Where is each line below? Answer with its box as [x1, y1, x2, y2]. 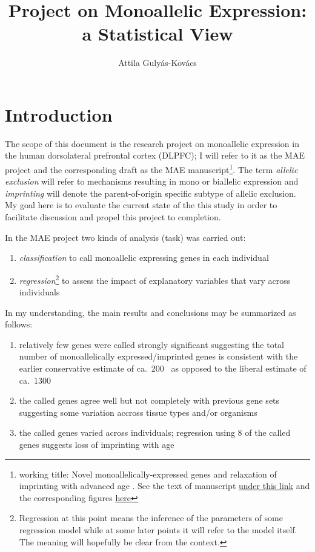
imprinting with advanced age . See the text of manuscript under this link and [19, 479, 310, 492]
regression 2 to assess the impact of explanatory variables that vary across [19, 272, 291, 286]
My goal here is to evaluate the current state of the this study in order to [5, 199, 277, 211]
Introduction [5, 102, 113, 126]
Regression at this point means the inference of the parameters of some [19, 511, 283, 524]
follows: [5, 318, 33, 330]
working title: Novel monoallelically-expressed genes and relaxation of [19, 467, 277, 480]
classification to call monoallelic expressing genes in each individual [19, 251, 269, 264]
